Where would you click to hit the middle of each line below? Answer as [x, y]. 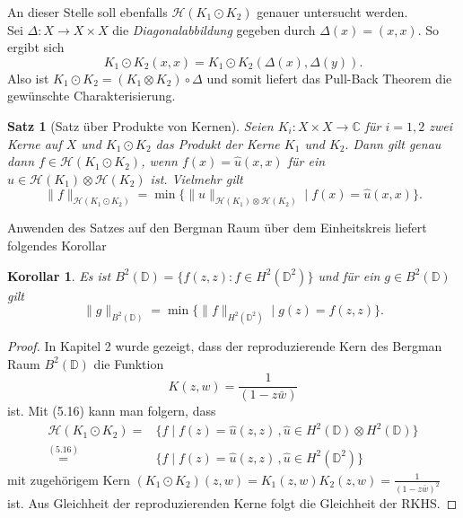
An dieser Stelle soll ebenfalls [87, 12]
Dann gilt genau [397, 143]
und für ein [349, 275]
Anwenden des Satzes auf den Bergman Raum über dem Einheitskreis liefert [217, 228]
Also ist [28, 78]
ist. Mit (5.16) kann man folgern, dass [112, 411]
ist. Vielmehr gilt [197, 178]
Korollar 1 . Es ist [59, 275]
